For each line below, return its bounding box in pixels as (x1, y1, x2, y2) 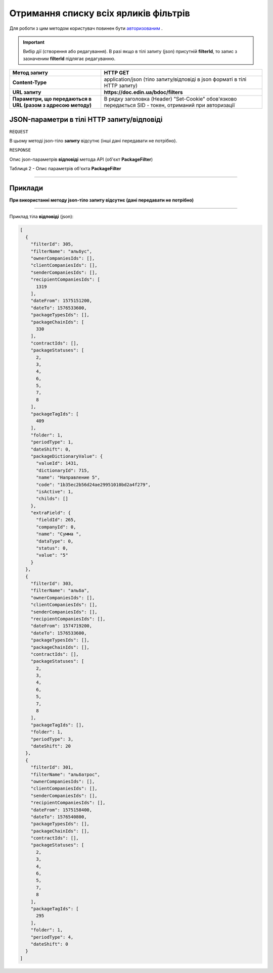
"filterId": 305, (30, 241, 74, 247)
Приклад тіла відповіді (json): (9, 214, 74, 220)
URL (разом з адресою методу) (12, 102, 92, 109)
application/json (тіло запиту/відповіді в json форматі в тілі (104, 76, 247, 83)
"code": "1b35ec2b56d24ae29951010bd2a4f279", (36, 481, 151, 488)
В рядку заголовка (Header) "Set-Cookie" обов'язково (104, 95, 237, 103)
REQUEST (9, 129, 29, 134)
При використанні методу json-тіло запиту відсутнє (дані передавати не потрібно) (9, 197, 194, 203)
